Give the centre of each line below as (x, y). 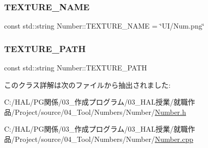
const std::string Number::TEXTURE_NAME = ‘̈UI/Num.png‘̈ (104, 26)
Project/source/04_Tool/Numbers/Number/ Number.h (100, 112)
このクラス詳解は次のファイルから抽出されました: (87, 84)
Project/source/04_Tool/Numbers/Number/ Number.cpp (104, 139)
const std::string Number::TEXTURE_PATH (76, 68)
